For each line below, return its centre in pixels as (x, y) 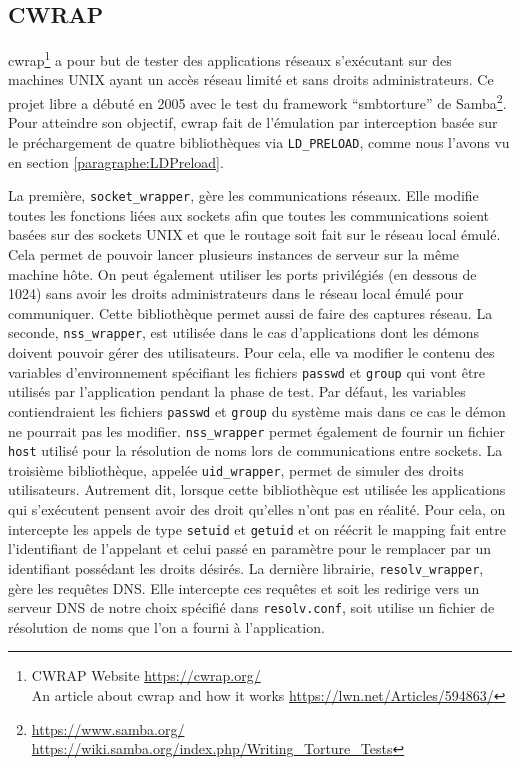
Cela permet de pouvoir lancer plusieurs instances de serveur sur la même (234, 253)
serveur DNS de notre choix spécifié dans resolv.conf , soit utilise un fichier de (251, 607)
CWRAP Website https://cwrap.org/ (146, 675)
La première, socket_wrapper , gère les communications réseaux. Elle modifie (243, 195)
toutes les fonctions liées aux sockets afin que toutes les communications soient (248, 214)
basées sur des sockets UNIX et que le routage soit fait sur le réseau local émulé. (254, 234)
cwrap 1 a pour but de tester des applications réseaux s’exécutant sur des (230, 58)
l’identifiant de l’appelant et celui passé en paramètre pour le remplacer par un (250, 548)
